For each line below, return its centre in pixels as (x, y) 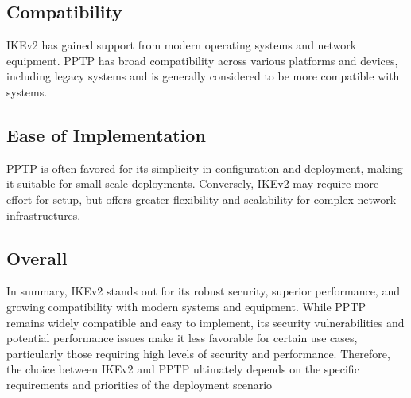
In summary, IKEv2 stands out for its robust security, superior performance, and (203, 291)
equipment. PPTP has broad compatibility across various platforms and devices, (202, 60)
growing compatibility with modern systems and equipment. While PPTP (186, 306)
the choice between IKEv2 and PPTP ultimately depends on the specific (183, 369)
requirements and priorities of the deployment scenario (140, 384)
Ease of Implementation (106, 134)
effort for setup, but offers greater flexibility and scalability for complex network (202, 199)
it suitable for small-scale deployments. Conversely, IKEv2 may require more (193, 183)
